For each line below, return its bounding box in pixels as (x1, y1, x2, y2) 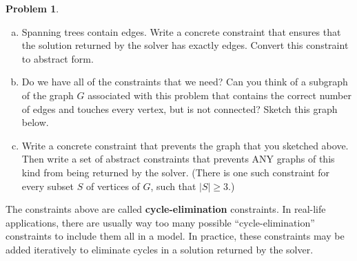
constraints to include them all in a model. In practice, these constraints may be (6, 229, 345, 243)
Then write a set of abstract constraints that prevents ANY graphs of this (21, 152, 335, 166)
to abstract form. (21, 51, 94, 65)
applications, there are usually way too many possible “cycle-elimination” (6, 215, 315, 229)
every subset (21, 178, 74, 193)
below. (21, 115, 49, 129)
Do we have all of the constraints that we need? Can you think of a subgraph (21, 74, 348, 89)
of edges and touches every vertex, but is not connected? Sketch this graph (21, 101, 338, 116)
